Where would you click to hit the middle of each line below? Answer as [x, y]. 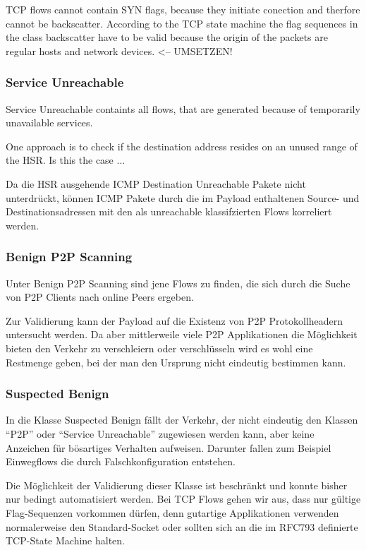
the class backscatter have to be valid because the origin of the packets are [167, 37]
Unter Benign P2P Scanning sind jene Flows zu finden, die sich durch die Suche [178, 283]
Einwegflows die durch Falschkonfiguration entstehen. [121, 461]
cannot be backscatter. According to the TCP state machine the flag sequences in [182, 23]
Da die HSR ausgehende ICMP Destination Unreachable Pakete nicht [156, 183]
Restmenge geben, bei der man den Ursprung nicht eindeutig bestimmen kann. [176, 362]
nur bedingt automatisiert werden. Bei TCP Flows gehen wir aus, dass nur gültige [183, 499]
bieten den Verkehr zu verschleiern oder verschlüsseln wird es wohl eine [159, 348]
